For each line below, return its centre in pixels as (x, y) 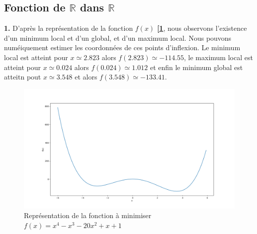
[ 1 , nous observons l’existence (202, 28)
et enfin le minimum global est (196, 67)
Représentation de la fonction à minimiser (88, 215)
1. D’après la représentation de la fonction (69, 28)
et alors (86, 77)
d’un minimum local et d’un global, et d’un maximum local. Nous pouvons (118, 38)
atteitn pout (23, 77)
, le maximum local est (218, 57)
